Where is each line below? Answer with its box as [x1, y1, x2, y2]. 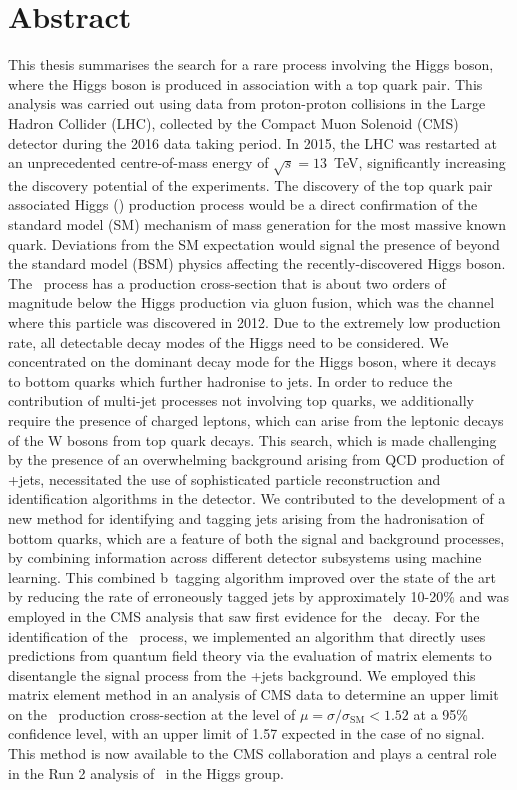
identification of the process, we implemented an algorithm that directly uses [8, 625, 486, 646]
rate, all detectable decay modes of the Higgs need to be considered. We [8, 331, 449, 352]
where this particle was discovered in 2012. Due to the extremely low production [8, 312, 501, 333]
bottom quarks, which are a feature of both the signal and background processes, [8, 527, 505, 548]
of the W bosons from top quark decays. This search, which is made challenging [8, 429, 497, 450]
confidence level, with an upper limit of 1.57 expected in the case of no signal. [8, 723, 485, 744]
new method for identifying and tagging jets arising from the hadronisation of [8, 507, 484, 528]
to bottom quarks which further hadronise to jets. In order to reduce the [8, 370, 453, 391]
